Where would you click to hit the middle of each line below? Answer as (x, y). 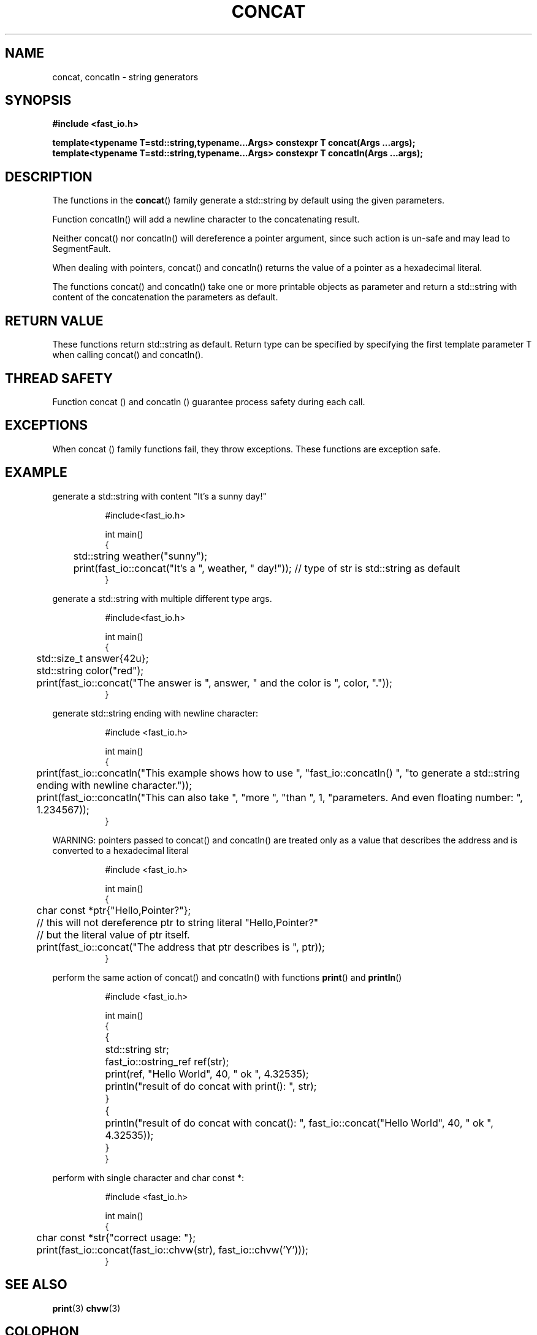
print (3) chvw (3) (86, 1308)
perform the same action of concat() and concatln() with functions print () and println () (227, 977)
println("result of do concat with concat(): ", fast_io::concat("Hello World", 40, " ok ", (299, 1123)
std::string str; (137, 1049)
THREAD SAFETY (59, 378)
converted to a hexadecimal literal (120, 850)
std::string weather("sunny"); (140, 556)
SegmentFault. (82, 249)
